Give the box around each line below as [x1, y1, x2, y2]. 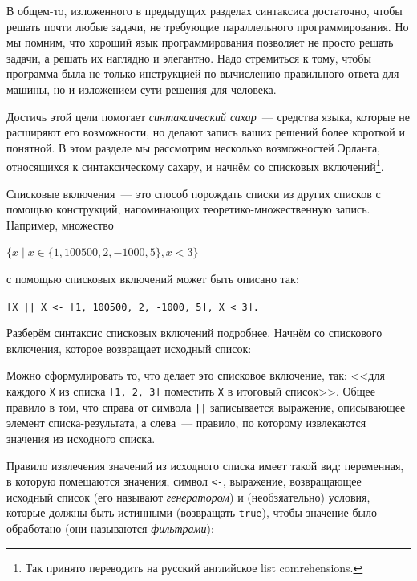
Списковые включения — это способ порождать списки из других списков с [6, 185, 381, 201]
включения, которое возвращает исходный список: [6, 339, 252, 356]
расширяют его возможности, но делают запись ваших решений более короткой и [6, 124, 405, 140]
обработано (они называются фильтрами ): [6, 520, 214, 536]
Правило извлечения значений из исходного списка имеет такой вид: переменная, [6, 457, 404, 473]
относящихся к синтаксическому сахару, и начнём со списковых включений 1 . [6, 156, 384, 174]
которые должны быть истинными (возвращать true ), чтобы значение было [6, 504, 377, 521]
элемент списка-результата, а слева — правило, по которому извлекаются [6, 414, 366, 431]
